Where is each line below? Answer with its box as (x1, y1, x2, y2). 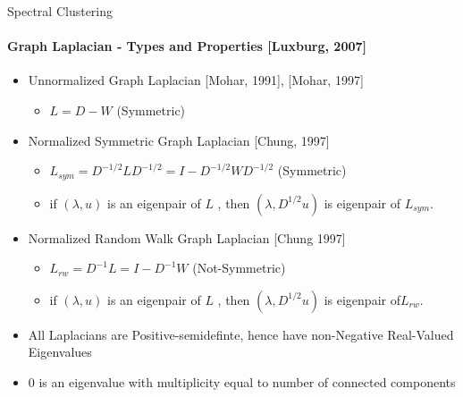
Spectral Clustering (7, 2, 114, 20)
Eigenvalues (28, 342, 92, 361)
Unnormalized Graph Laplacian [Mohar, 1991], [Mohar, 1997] (28, 71, 364, 89)
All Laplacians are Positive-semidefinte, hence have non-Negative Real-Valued (28, 325, 454, 343)
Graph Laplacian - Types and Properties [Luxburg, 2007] (7, 37, 367, 55)
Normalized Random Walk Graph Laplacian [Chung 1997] (28, 228, 346, 247)
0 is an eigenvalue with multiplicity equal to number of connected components (28, 373, 456, 391)
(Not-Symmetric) (192, 258, 286, 277)
